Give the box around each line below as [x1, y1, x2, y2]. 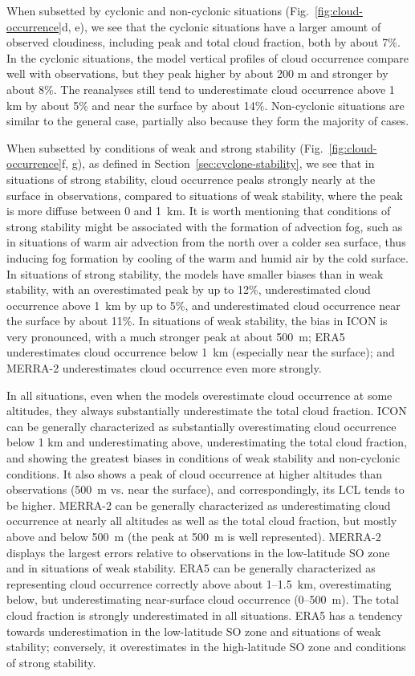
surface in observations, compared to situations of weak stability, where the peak [6, 186, 403, 203]
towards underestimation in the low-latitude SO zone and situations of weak [6, 622, 381, 639]
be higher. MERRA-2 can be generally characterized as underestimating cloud [6, 496, 391, 513]
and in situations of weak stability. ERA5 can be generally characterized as [6, 560, 376, 576]
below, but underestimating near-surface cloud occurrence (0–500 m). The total [6, 591, 399, 608]
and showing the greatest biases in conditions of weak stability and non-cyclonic [6, 450, 401, 466]
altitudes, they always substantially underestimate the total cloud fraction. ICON [6, 402, 407, 419]
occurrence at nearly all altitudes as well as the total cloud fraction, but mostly [6, 512, 397, 529]
